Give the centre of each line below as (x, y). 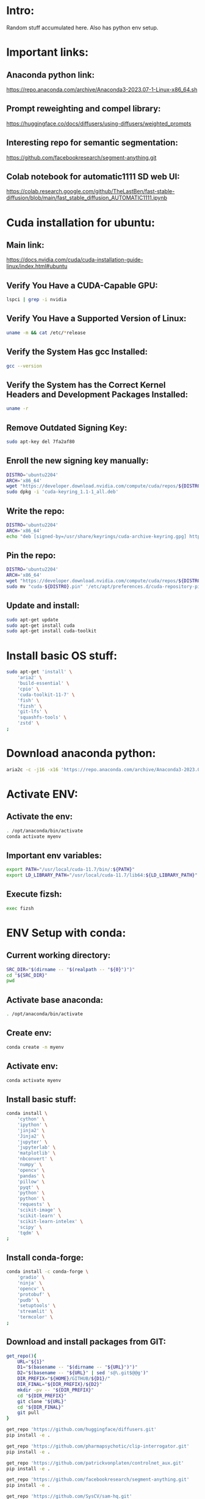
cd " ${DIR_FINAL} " (41, 1407)
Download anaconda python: (81, 753)
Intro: (20, 11)
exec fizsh (20, 908)
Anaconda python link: (50, 75)
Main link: (25, 245)
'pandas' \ (31, 1176)
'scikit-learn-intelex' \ (50, 1221)
